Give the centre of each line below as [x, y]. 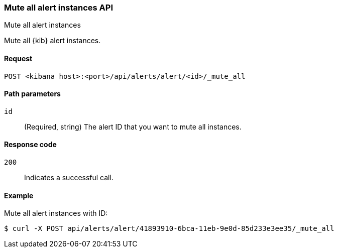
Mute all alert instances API [59, 8]
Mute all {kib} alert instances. [52, 41]
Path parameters [32, 94]
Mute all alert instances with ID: [56, 213]
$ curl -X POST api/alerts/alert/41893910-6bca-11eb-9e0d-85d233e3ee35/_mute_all [169, 229]
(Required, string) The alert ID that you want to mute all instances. [133, 127]
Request [18, 58]
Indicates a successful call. [69, 178]
